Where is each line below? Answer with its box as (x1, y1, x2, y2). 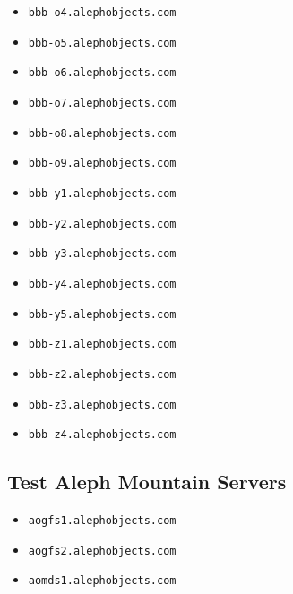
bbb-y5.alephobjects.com (28, 307, 177, 321)
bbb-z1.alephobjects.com (28, 338, 177, 351)
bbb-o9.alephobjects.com (28, 157, 177, 170)
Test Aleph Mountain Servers (7, 468, 287, 495)
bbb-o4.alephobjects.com (28, 6, 177, 19)
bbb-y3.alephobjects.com (28, 247, 177, 261)
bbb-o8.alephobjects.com (28, 126, 177, 140)
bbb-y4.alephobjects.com (28, 277, 177, 290)
